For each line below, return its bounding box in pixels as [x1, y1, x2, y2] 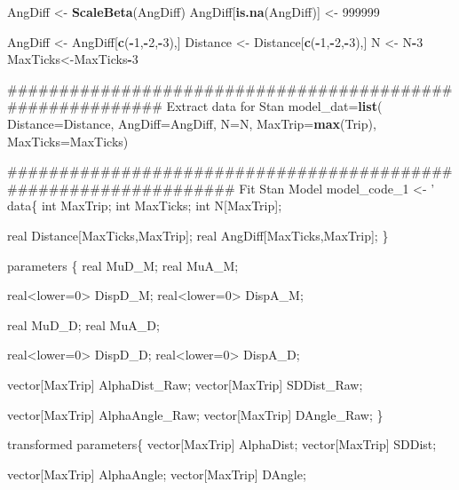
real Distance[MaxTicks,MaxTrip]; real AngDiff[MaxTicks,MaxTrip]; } [7, 225, 389, 244]
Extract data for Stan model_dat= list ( [166, 97, 383, 115]
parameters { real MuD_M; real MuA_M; [7, 256, 239, 274]
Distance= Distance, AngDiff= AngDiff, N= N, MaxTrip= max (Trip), [7, 114, 376, 132]
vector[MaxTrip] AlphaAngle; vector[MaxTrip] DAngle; [7, 464, 306, 483]
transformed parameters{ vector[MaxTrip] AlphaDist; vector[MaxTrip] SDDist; [7, 435, 437, 454]
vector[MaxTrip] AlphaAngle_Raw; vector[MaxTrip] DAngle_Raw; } [7, 405, 384, 423]
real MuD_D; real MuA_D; [7, 315, 160, 334]
